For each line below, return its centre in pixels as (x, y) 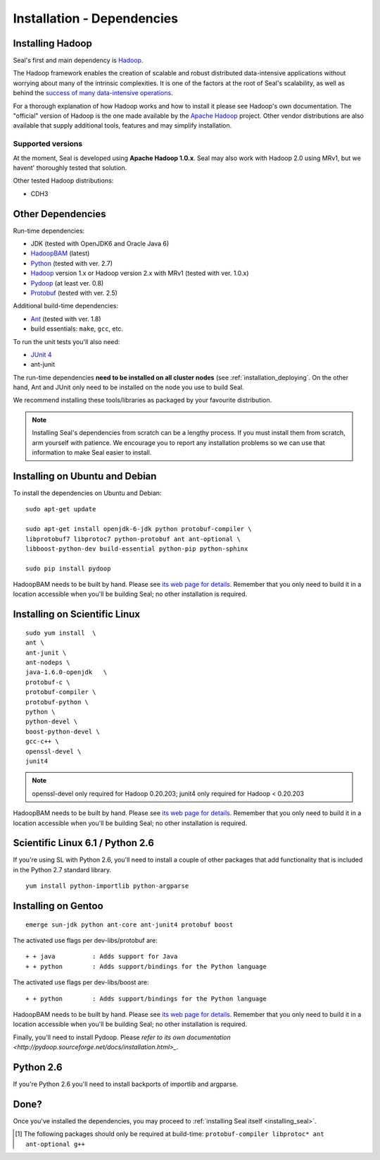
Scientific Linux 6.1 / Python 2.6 (84, 843)
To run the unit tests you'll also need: (66, 341)
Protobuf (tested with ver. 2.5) (74, 293)
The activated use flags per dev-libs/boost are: (81, 982)
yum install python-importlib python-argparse (107, 886)
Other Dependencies (59, 214)
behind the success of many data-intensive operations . (93, 93)
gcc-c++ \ (42, 741)
